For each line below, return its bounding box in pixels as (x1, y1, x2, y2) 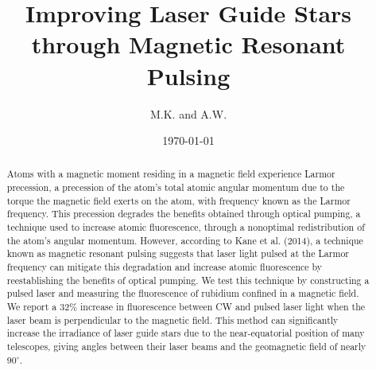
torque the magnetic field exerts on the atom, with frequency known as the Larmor (6, 193, 351, 207)
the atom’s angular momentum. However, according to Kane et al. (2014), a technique (6, 233, 363, 247)
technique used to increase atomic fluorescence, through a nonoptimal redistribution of (6, 220, 365, 234)
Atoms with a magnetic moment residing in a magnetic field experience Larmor (6, 167, 335, 181)
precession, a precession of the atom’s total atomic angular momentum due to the (6, 181, 345, 194)
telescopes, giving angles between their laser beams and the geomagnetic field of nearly (6, 340, 366, 353)
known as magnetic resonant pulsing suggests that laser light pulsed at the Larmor (6, 247, 349, 260)
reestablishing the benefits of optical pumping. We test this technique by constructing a (6, 273, 370, 286)
